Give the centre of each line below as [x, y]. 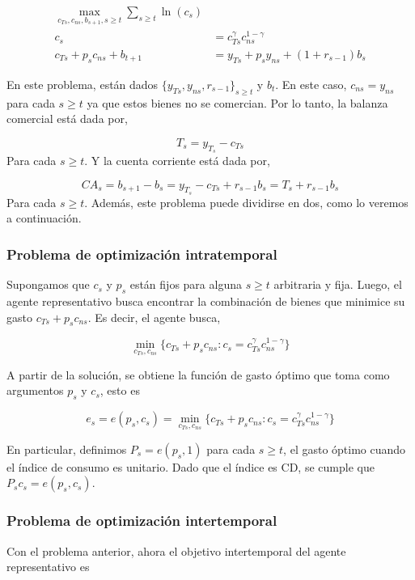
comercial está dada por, [67, 119]
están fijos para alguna [186, 284]
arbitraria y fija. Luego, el [338, 284]
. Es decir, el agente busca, [154, 317]
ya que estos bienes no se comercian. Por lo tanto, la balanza [237, 102]
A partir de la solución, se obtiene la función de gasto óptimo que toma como [198, 374]
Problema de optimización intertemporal [142, 521]
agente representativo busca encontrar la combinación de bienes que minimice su [206, 301]
